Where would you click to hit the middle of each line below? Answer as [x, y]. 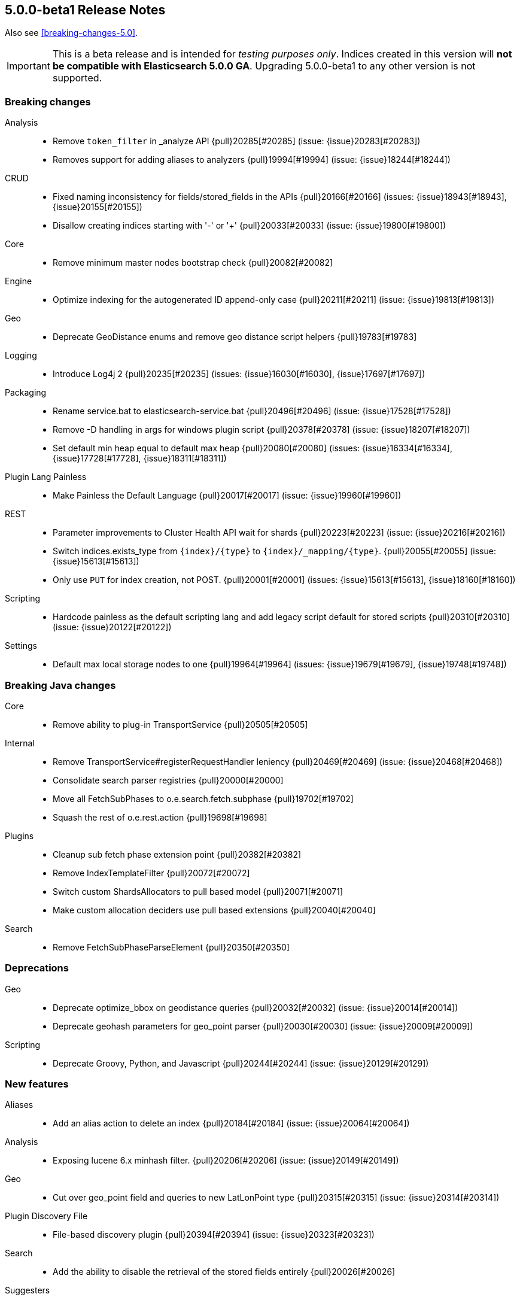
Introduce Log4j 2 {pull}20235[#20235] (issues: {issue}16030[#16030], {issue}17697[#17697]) [239, 374]
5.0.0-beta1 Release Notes [85, 10]
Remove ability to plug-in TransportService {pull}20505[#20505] [180, 724]
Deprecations [37, 968]
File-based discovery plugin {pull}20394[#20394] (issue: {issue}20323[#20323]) [214, 1235]
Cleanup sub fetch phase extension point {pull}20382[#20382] [177, 854]
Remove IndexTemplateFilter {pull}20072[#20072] [151, 873]
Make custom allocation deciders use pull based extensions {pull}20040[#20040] [214, 910]
